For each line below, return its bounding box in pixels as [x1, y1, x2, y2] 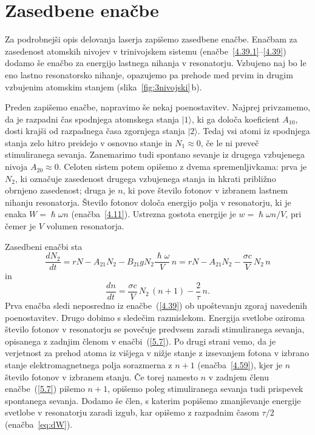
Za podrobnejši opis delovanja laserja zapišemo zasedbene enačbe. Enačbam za [5, 33, 297, 46]
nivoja [5, 160, 28, 173]
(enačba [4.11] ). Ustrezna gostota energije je [71, 207, 236, 220]
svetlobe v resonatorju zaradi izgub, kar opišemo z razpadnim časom [5, 406, 259, 419]
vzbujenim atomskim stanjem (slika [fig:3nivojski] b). [5, 80, 202, 93]
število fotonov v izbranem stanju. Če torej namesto [5, 370, 198, 383]
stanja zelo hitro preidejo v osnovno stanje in [5, 136, 172, 149]
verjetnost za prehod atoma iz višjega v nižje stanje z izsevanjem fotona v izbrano [5, 346, 309, 359]
